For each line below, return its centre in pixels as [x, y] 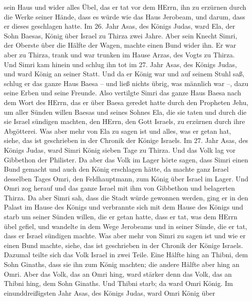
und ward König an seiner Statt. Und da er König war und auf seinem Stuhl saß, [124, 74]
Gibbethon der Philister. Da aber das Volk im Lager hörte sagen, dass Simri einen [126, 159]
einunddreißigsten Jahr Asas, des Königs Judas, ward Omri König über [110, 292]
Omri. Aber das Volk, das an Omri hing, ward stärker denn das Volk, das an [118, 274]
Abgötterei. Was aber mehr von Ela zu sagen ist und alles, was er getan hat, [118, 131]
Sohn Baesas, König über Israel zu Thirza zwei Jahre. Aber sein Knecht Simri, [121, 35]
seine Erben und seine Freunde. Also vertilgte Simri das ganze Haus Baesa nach [123, 93]
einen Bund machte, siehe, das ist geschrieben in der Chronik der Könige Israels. [124, 245]
